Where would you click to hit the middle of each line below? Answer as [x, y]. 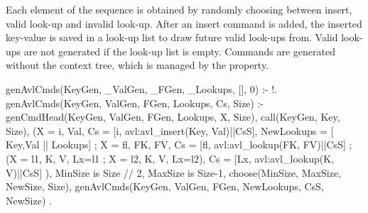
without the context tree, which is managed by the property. [137, 65]
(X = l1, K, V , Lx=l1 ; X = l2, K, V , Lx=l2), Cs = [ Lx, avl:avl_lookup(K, [170, 158]
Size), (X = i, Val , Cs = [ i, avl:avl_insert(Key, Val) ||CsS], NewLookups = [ [170, 130]
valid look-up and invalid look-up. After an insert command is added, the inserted [184, 23]
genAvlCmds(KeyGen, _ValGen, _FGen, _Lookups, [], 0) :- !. [141, 88]
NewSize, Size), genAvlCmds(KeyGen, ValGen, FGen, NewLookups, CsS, [165, 186]
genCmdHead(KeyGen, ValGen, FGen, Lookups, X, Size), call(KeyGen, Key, [173, 117]
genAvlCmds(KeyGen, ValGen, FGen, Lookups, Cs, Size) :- [135, 103]
